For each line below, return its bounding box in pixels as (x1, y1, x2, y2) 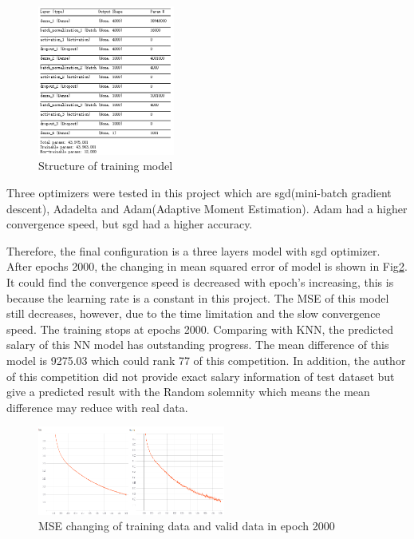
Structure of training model (38, 157, 173, 174)
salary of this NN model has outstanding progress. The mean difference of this (6, 336, 389, 353)
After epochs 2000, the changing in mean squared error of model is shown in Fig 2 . (6, 258, 408, 275)
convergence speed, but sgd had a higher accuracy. (6, 216, 253, 232)
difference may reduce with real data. (6, 398, 188, 415)
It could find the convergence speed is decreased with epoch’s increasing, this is (6, 274, 394, 291)
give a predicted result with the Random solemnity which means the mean (6, 383, 370, 400)
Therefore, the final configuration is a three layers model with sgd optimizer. (6, 242, 380, 259)
